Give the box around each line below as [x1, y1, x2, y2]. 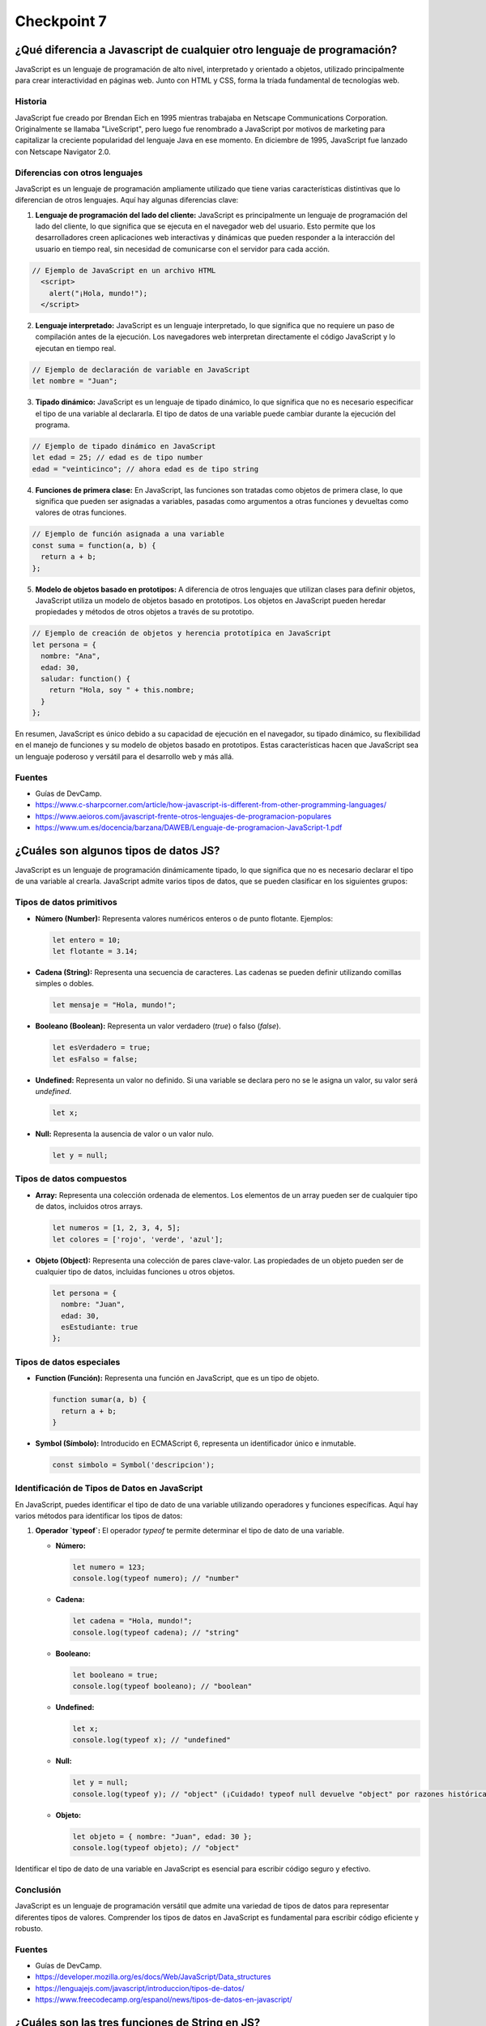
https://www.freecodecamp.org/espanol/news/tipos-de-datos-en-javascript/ [35, 1994, 292, 2005]
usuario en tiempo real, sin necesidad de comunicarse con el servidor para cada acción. [35, 244, 330, 254]
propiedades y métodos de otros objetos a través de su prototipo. [35, 607, 254, 617]
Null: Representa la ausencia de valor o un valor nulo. [35, 1129, 215, 1139]
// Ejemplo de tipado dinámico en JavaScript [32, 442, 216, 451]
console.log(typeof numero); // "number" [72, 1574, 240, 1584]
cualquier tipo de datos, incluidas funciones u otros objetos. [35, 1267, 235, 1276]
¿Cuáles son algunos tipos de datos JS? [15, 844, 220, 857]
